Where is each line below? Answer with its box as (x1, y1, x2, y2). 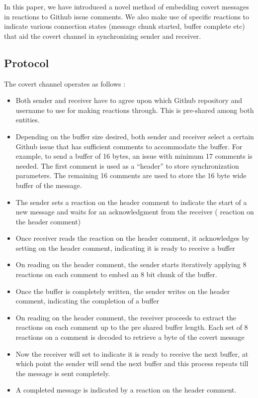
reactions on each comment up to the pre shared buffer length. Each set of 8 (15, 322, 248, 332)
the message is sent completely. (15, 368, 110, 378)
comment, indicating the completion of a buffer (15, 296, 159, 306)
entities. (15, 114, 40, 125)
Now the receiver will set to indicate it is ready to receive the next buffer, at (15, 348, 249, 359)
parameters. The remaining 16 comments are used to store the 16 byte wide (15, 170, 247, 181)
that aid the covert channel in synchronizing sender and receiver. (4, 30, 201, 41)
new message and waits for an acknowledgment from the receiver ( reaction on (15, 206, 254, 217)
